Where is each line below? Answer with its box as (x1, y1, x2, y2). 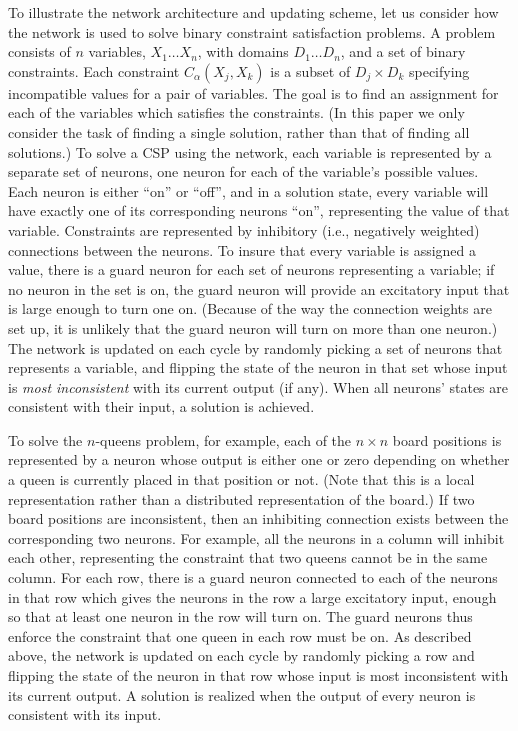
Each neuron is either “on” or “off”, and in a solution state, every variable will (8, 180, 489, 201)
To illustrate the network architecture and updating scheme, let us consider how (8, 2, 499, 22)
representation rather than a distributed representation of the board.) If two (8, 488, 475, 509)
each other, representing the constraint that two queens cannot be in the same (8, 547, 488, 568)
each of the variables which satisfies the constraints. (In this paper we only (8, 102, 465, 123)
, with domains (197, 41, 289, 62)
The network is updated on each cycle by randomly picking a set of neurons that (8, 337, 503, 358)
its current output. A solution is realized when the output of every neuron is (8, 684, 476, 705)
